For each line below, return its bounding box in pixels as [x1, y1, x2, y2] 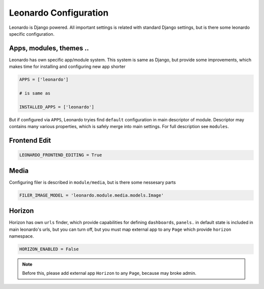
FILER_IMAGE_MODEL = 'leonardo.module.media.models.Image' [19, 192, 164, 198]
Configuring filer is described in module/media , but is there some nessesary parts [9, 179, 176, 185]
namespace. [9, 233, 34, 239]
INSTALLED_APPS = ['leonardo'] [19, 104, 95, 110]
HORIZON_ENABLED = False [19, 246, 79, 252]
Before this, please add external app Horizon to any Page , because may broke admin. [22, 270, 197, 276]
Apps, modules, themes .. [9, 44, 89, 52]
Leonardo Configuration [9, 7, 109, 18]
